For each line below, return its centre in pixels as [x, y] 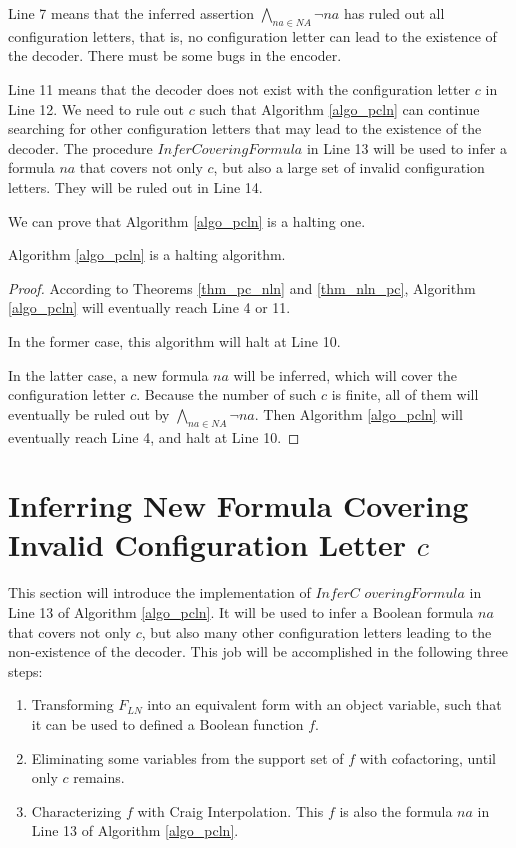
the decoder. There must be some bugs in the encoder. [175, 55]
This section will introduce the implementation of [159, 592]
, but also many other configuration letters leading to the [316, 631]
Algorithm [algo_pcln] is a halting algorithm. [147, 254]
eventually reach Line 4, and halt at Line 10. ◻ [154, 436]
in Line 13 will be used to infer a [407, 147]
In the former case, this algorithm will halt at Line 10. [174, 340]
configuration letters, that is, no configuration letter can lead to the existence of [252, 35]
